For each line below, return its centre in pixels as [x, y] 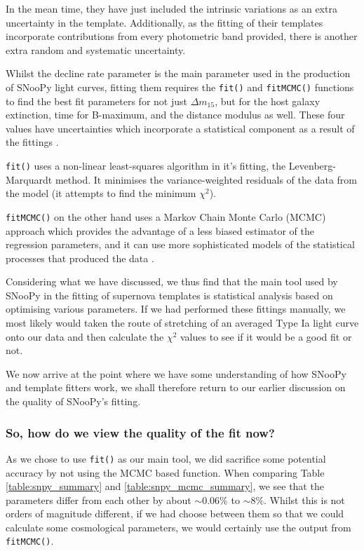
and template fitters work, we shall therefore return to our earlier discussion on [176, 387]
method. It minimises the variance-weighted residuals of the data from [206, 179]
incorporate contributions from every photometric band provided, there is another [182, 36]
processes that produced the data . [80, 258]
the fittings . [32, 142]
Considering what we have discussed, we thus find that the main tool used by [172, 281]
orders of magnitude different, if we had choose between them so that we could [175, 513]
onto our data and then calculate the [85, 336]
